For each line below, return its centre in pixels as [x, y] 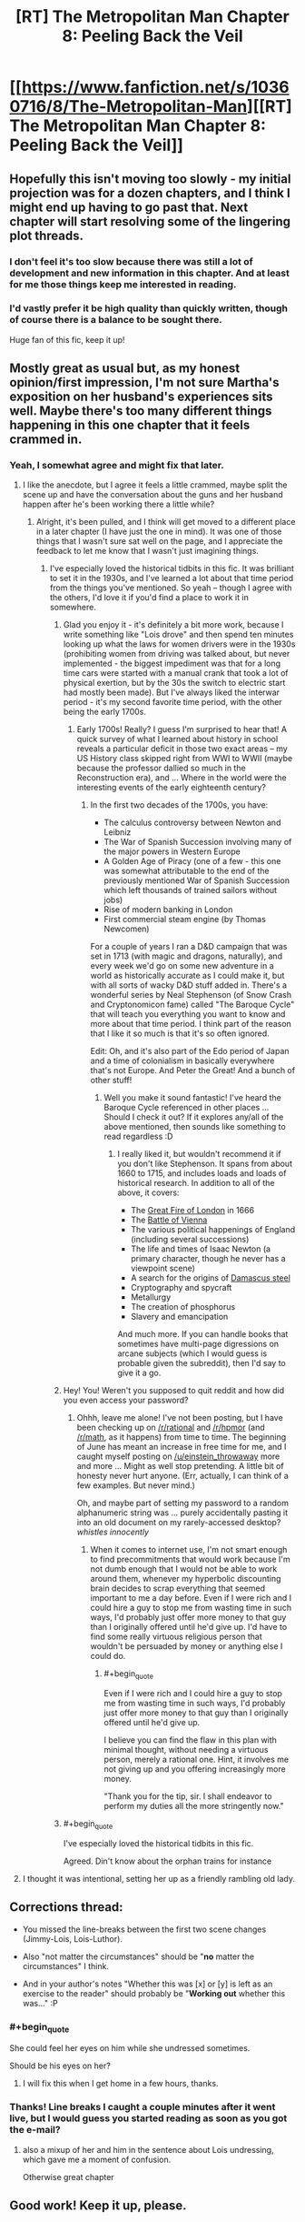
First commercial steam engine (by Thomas [185, 920]
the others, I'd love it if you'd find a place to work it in [149, 598]
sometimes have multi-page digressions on [198, 1344]
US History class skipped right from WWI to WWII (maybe [185, 759]
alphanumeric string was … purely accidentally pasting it [182, 1513]
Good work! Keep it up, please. [98, 2206]
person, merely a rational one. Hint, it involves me [196, 1760]
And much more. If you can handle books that [203, 1334]
